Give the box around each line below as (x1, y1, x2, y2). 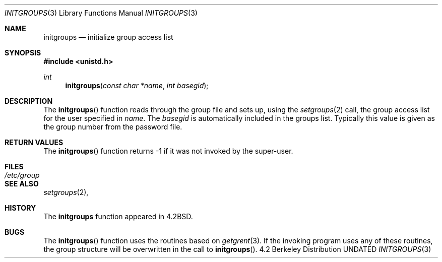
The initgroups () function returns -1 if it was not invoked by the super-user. (43, 147, 293, 155)
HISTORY (5, 204, 36, 212)
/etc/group (5, 171, 40, 179)
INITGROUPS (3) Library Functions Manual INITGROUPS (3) (5, 9, 198, 17)
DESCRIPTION (5, 97, 53, 105)
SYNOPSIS (5, 48, 41, 57)
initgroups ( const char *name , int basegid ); (65, 81, 209, 90)
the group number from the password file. (43, 122, 182, 131)
